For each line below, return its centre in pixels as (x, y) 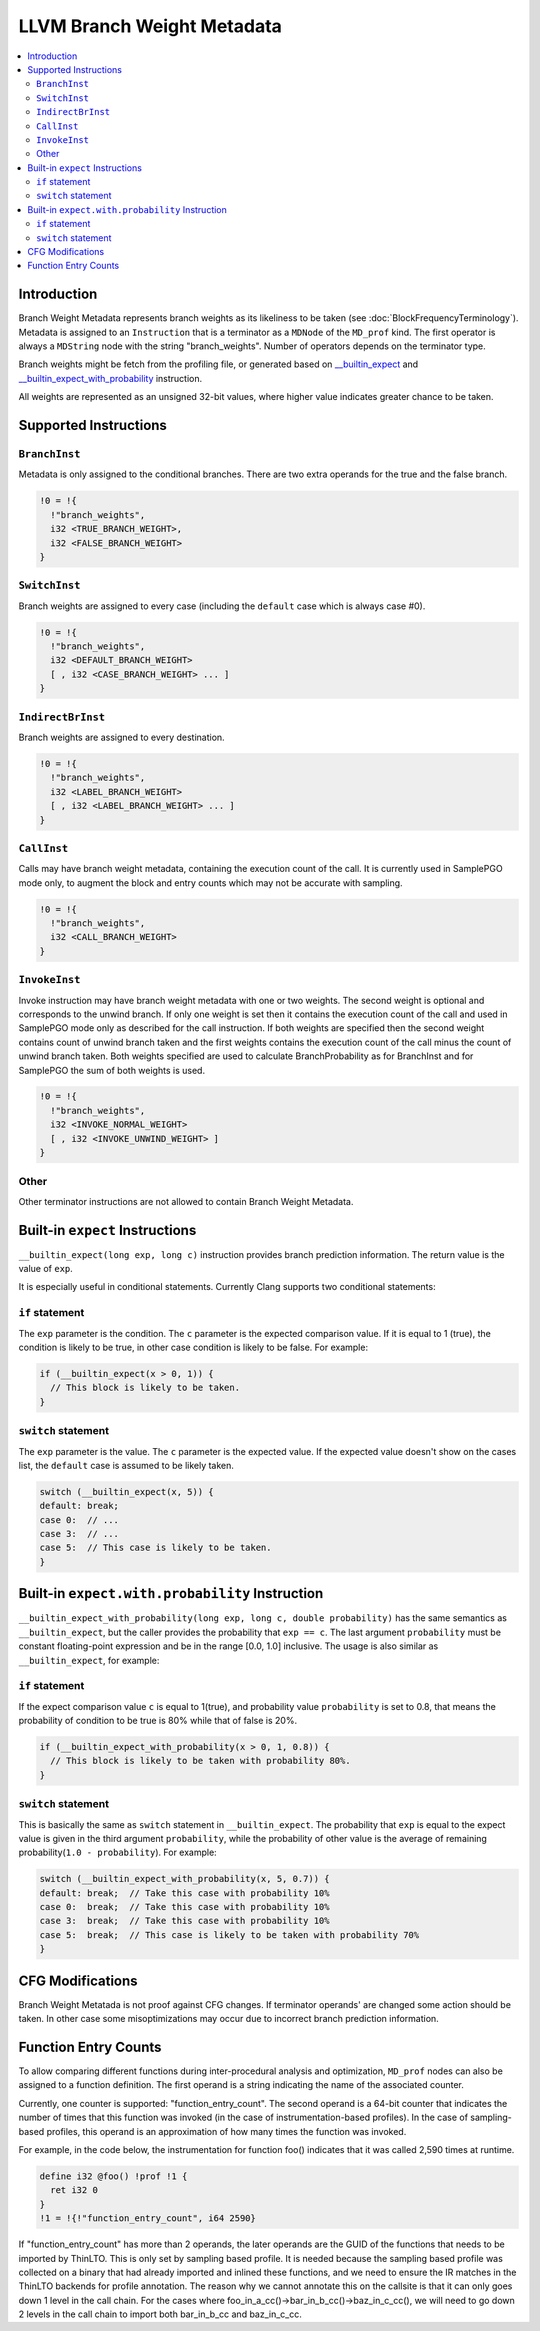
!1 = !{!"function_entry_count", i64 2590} (148, 2218)
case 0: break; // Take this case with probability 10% (184, 1907)
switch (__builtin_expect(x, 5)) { (126, 1491)
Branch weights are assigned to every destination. (121, 737)
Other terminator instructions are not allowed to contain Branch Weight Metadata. (186, 1201)
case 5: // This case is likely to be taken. (155, 1548)
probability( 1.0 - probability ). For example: (117, 1852)
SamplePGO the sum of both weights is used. (111, 1070)
